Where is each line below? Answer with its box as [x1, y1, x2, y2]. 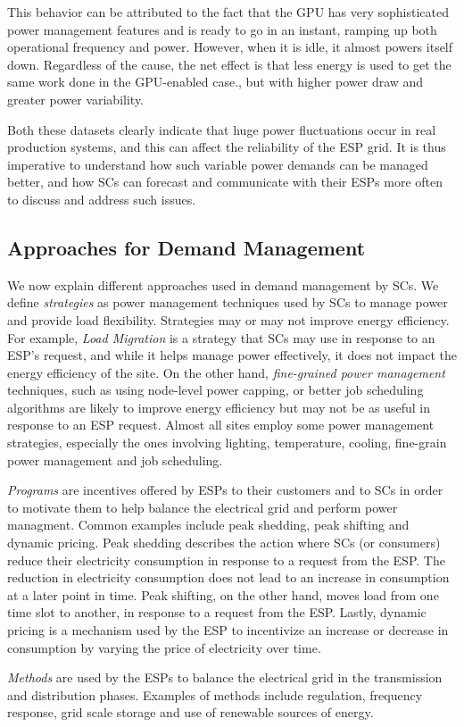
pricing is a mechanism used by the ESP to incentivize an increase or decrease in [7, 621, 449, 639]
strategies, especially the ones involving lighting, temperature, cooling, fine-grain [7, 433, 447, 452]
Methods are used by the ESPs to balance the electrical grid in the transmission [7, 668, 443, 687]
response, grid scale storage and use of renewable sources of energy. [7, 703, 374, 722]
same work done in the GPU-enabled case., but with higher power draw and [7, 72, 424, 91]
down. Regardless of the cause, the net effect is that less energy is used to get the [7, 54, 452, 73]
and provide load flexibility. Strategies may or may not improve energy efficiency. [7, 310, 450, 329]
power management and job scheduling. [7, 450, 223, 469]
